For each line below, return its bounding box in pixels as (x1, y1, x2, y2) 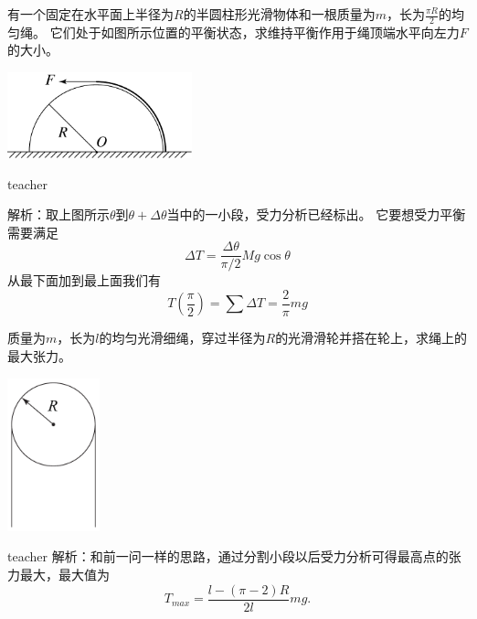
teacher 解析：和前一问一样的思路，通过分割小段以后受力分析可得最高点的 (7, 547, 449, 566)
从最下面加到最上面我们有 (7, 271, 161, 290)
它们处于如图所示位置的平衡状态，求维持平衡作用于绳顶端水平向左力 (49, 22, 460, 41)
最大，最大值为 (19, 565, 110, 584)
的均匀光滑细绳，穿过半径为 (99, 328, 266, 347)
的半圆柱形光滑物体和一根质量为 (183, 5, 376, 23)
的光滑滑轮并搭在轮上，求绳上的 (275, 328, 468, 347)
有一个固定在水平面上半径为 (7, 5, 174, 23)
